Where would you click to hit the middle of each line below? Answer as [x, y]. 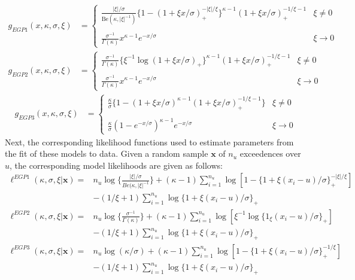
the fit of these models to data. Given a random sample [107, 153]
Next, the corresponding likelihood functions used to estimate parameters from [149, 141]
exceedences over [270, 153]
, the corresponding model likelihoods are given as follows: [116, 165]
